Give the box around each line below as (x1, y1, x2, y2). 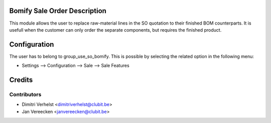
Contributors (9, 91, 42, 98)
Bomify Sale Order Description (9, 7, 106, 15)
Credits (9, 76, 33, 84)
